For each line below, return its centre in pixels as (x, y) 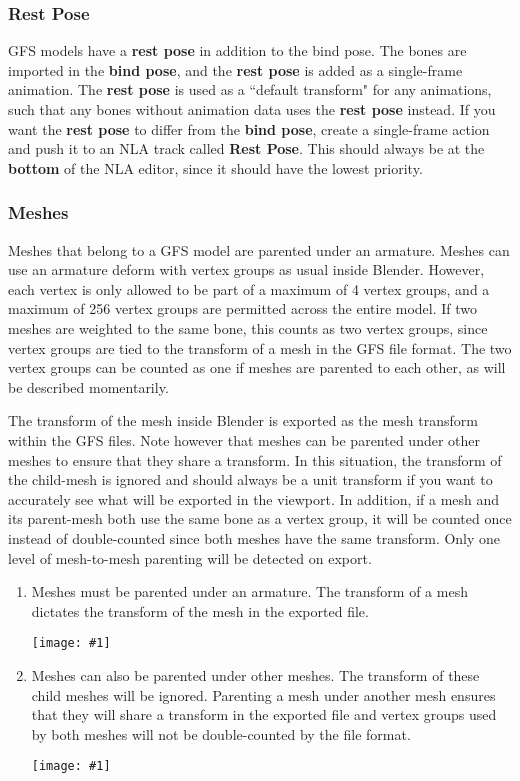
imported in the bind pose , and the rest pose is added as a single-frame (235, 69)
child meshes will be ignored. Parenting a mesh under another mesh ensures (263, 694)
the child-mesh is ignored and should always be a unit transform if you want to (250, 479)
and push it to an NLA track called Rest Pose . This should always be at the (246, 148)
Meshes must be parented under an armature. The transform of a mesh (249, 591)
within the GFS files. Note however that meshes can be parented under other (244, 439)
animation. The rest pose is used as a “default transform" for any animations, (250, 89)
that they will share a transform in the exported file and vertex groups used (264, 714)
